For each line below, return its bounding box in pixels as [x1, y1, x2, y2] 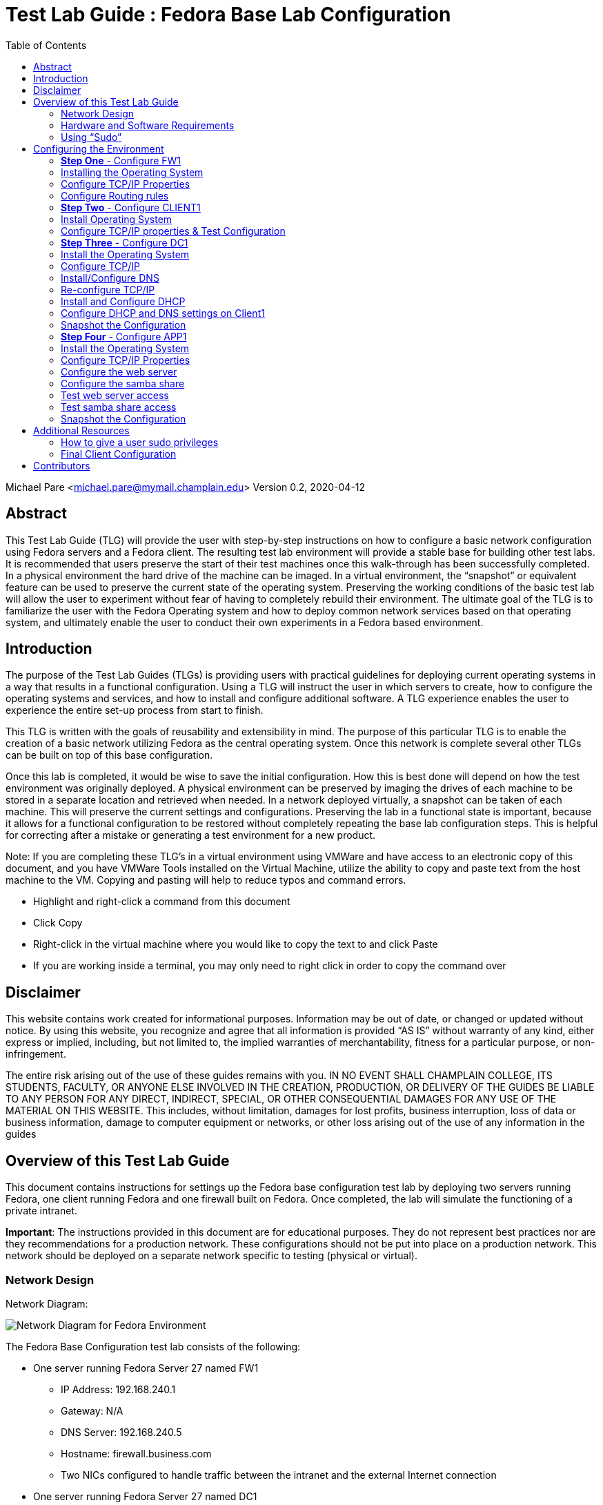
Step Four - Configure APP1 [61, 330, 187, 342]
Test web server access [61, 389, 169, 401]
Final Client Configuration [61, 447, 177, 460]
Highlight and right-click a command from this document [33, 895, 290, 908]
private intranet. [6, 1205, 77, 1217]
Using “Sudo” [61, 130, 122, 143]
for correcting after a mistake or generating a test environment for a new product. [6, 829, 376, 842]
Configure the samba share [61, 377, 185, 389]
